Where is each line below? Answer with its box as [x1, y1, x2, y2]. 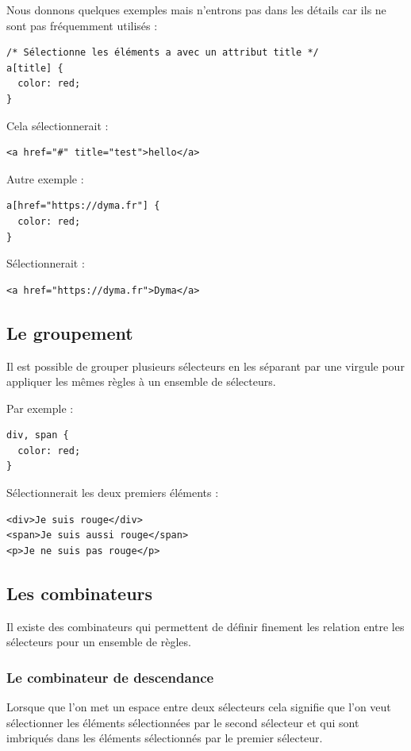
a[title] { [6, 62, 63, 74]
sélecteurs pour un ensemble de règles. [6, 634, 191, 650]
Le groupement [6, 320, 133, 345]
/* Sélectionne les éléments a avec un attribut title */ [6, 47, 319, 59]
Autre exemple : [6, 170, 84, 187]
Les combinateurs [6, 580, 153, 605]
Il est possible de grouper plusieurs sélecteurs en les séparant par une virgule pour [6, 357, 405, 374]
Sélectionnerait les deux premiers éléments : [6, 484, 219, 501]
